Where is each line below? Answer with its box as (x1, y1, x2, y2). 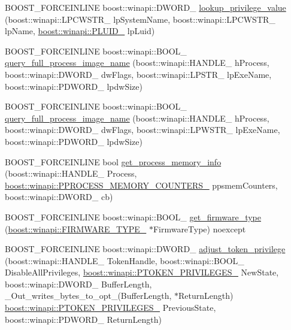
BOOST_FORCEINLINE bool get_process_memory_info (5, 155, 222, 168)
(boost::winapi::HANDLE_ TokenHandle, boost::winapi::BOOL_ (5, 254, 244, 267)
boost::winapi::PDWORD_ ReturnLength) (5, 313, 162, 325)
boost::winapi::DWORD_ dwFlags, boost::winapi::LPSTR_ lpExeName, (5, 68, 272, 80)
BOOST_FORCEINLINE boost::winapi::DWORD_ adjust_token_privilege (5, 243, 286, 255)
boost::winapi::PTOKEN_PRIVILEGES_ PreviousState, (5, 301, 216, 314)
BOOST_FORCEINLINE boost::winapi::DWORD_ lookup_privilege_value (5, 1, 286, 13)
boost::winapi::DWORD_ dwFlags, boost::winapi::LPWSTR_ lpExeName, (5, 123, 280, 136)
